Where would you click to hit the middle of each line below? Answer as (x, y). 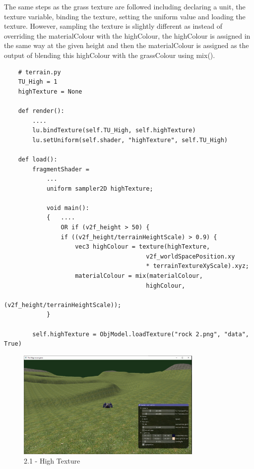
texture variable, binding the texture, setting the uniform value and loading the (125, 16)
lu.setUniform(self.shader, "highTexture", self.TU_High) (130, 140)
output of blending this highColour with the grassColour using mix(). (110, 55)
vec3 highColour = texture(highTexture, (143, 247)
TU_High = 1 (38, 82)
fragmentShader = (61, 169)
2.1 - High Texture (52, 461)
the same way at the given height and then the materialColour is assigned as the (127, 45)
